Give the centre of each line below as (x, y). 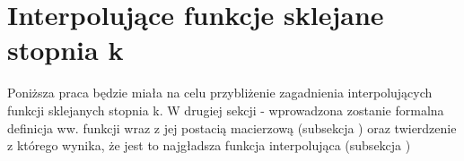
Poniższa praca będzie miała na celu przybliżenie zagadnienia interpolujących (220, 93)
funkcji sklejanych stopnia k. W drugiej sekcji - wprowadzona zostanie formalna (226, 110)
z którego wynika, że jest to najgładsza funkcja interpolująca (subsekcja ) (209, 145)
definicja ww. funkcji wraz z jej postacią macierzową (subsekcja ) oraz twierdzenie (232, 127)
